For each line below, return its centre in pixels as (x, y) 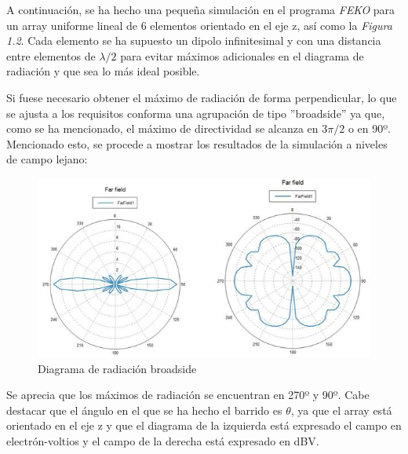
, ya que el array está (341, 410)
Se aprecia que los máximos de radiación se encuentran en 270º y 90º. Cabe (188, 395)
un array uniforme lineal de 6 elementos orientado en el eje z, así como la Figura (199, 25)
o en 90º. (369, 128)
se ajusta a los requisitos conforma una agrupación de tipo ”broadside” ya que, (196, 113)
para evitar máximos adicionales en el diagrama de (242, 55)
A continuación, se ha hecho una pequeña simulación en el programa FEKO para (201, 9)
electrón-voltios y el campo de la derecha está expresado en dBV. (163, 440)
